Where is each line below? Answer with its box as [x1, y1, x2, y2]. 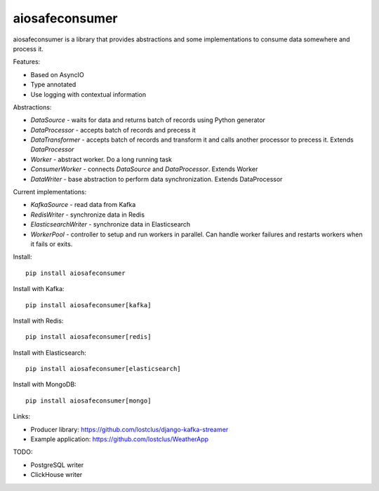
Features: [13, 58, 41, 66]
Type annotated [30, 81, 77, 89]
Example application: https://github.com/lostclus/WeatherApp [30, 435, 209, 443]
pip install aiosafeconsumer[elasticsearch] [25, 365, 182, 373]
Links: [13, 412, 31, 421]
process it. [13, 44, 44, 53]
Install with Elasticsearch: [13, 348, 87, 357]
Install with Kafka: [13, 285, 65, 293]
